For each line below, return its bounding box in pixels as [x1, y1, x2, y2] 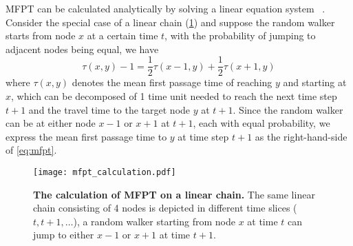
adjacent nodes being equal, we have [6, 41, 159, 56]
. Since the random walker [233, 102, 343, 116]
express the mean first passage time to [6, 129, 167, 143]
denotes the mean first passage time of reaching [72, 75, 272, 90]
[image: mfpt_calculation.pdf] [33, 167, 176, 177]
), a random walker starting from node [73, 214, 235, 228]
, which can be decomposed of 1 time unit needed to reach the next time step [11, 89, 337, 103]
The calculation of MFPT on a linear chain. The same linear [33, 187, 315, 201]
